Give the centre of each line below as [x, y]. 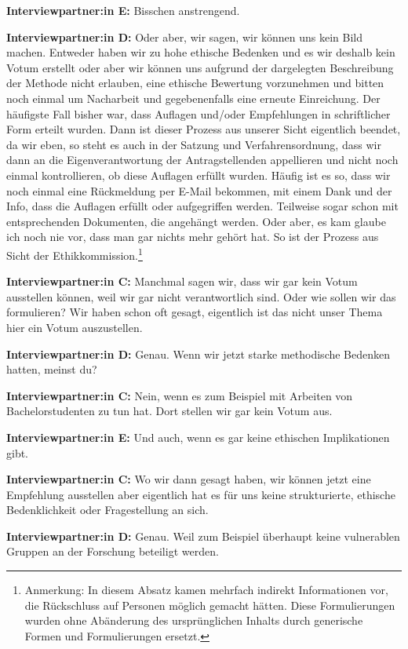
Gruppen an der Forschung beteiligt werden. [113, 551]
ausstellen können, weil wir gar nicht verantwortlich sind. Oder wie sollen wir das [201, 296]
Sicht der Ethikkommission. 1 [75, 253]
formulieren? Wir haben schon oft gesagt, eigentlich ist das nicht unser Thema [195, 312]
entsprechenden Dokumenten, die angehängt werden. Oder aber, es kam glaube [196, 221]
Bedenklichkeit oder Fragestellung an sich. [107, 510]
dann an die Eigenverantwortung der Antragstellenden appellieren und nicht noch [202, 160]
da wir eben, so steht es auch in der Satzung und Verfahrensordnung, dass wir [194, 144]
